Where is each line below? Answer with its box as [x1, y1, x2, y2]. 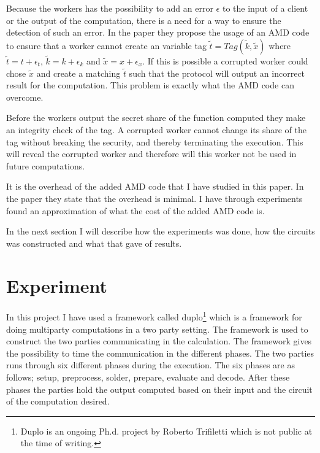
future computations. [6, 159, 85, 172]
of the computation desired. [6, 395, 110, 408]
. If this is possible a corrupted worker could [142, 55, 308, 67]
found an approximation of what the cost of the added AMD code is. [6, 204, 265, 217]
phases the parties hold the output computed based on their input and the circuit [6, 382, 313, 395]
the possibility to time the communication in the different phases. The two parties [6, 346, 314, 359]
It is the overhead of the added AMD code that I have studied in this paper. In [6, 180, 304, 193]
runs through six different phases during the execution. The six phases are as [6, 358, 295, 371]
